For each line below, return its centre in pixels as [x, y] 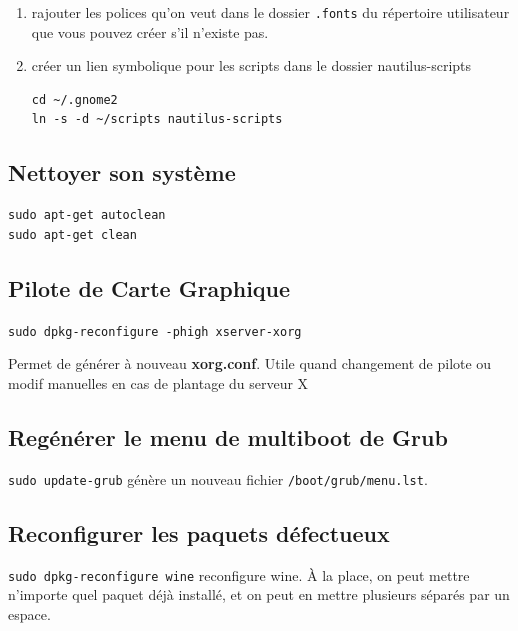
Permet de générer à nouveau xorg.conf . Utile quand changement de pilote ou [250, 363]
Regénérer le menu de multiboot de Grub [228, 436]
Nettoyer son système [122, 172]
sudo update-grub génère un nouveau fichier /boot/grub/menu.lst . [218, 478]
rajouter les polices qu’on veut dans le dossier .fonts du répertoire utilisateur [270, 12]
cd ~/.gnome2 [74, 99]
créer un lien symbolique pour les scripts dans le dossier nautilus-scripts [251, 65]
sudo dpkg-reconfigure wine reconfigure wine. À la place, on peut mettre [239, 574]
